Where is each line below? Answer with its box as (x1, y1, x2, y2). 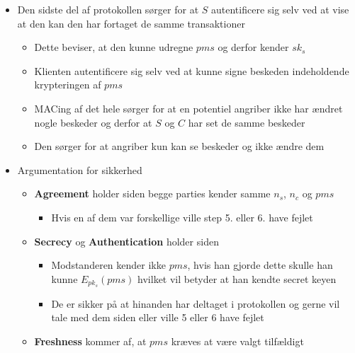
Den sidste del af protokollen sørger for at (17, 2, 199, 16)
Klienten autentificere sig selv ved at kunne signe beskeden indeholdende (34, 63, 349, 78)
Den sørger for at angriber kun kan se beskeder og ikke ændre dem (34, 139, 325, 154)
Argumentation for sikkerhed (17, 162, 142, 177)
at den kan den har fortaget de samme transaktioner (17, 16, 245, 30)
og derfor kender (218, 40, 289, 54)
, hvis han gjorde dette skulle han (187, 257, 333, 272)
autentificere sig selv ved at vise (211, 2, 349, 16)
